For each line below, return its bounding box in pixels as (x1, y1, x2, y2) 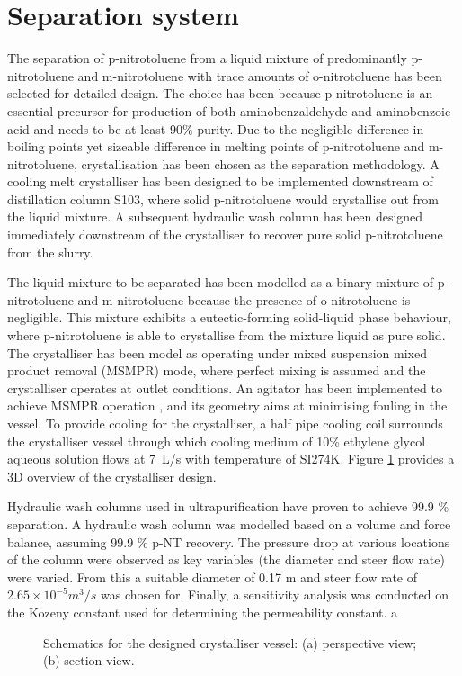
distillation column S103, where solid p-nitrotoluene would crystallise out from (7, 189, 440, 208)
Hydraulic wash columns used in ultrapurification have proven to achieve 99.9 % (7, 497, 449, 516)
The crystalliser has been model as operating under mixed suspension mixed (7, 343, 427, 362)
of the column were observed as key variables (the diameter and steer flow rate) (7, 550, 445, 569)
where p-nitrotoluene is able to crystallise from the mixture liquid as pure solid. (7, 326, 446, 345)
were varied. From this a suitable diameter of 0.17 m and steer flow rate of (7, 567, 418, 586)
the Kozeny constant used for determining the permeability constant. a (7, 602, 397, 621)
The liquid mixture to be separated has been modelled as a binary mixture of (7, 273, 434, 292)
